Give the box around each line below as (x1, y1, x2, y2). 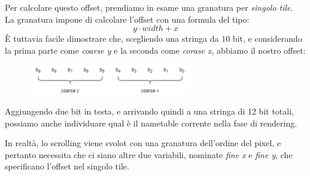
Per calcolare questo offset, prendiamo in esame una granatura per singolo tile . (5, 1, 293, 13)
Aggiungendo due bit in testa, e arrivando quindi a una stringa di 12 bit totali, (5, 104, 294, 117)
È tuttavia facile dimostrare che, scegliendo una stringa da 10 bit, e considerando (5, 32, 302, 45)
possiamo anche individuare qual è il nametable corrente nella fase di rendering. (5, 116, 297, 129)
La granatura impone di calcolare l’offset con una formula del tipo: (5, 13, 250, 25)
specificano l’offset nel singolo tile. (5, 160, 129, 172)
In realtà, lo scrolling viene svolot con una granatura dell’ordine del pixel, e (5, 137, 281, 149)
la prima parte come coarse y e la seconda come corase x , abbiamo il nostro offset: (5, 44, 306, 56)
